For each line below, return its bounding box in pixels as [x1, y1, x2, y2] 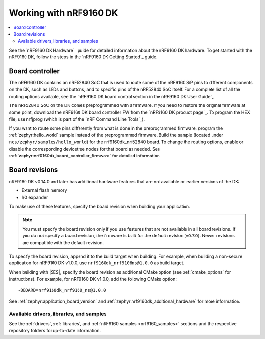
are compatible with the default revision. [22, 239, 104, 245]
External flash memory [21, 187, 67, 193]
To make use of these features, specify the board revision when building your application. [9, 204, 190, 209]
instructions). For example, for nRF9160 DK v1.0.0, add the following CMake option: [9, 276, 177, 282]
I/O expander [21, 194, 48, 200]
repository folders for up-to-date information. [9, 328, 101, 334]
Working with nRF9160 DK [9, 7, 118, 18]
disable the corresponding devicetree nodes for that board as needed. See [9, 146, 160, 152]
